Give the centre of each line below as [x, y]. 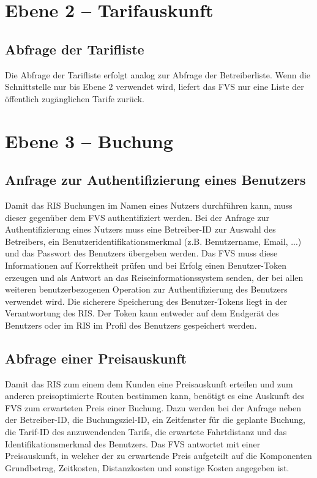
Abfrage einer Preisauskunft [96, 358]
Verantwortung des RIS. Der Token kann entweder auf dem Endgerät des [142, 313]
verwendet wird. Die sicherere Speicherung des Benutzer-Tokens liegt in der [146, 301]
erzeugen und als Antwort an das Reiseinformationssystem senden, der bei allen [154, 277]
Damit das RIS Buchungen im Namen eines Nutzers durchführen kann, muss [149, 205]
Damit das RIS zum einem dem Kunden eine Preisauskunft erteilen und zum [149, 383]
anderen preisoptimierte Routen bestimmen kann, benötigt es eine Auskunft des [155, 396]
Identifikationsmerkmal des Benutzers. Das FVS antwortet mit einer [133, 443]
